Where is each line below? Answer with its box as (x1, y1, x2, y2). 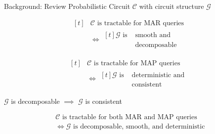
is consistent (85, 95, 123, 106)
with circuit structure (139, 1, 204, 11)
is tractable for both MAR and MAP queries (62, 114, 197, 121)
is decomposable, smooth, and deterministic (73, 123, 205, 131)
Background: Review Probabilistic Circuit (4, 1, 130, 11)
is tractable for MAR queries (97, 19, 184, 27)
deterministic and (131, 71, 185, 79)
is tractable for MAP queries (93, 59, 180, 67)
